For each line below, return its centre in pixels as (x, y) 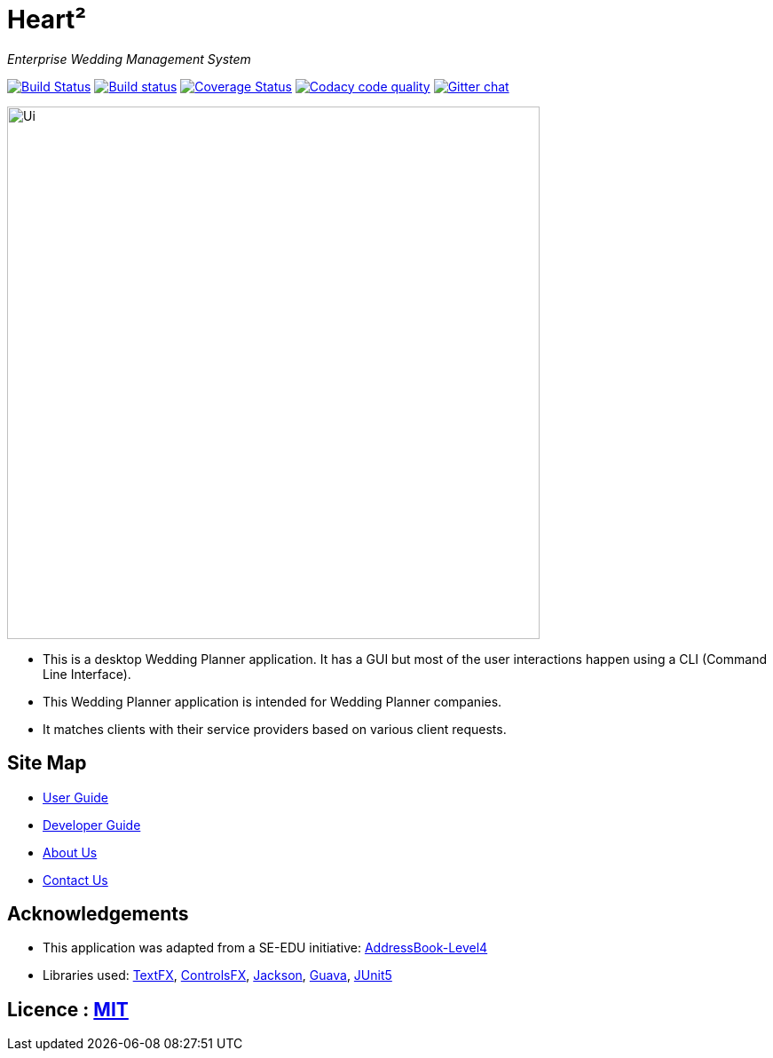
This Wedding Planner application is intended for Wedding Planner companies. (272, 701)
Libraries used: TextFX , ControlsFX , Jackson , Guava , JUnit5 (217, 975)
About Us (70, 852)
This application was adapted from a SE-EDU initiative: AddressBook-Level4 (265, 948)
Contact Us (75, 880)
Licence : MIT (68, 1009)
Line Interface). (87, 674)
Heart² (47, 20)
